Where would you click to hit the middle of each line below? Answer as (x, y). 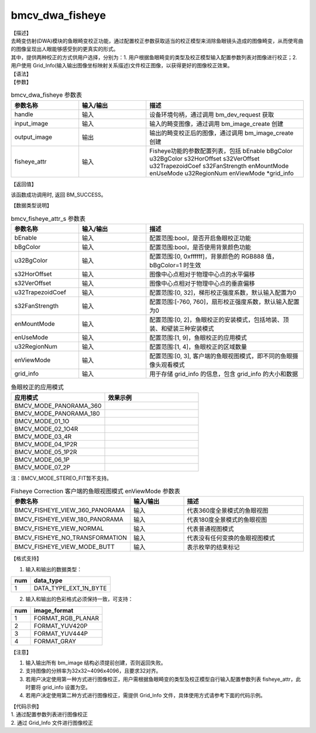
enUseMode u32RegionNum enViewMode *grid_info (221, 173)
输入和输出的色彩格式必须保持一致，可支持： (79, 599)
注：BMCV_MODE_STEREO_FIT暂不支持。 (61, 478)
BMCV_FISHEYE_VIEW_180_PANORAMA (69, 520)
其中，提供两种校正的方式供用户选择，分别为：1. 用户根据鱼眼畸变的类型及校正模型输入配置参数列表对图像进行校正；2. (154, 57)
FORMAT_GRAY (55, 641)
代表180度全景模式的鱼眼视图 (227, 520)
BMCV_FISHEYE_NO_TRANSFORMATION (71, 538)
